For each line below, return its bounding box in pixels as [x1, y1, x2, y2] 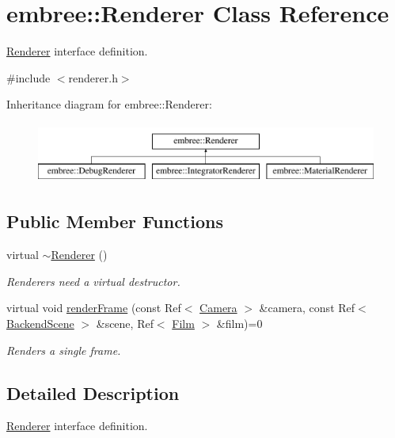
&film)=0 [216, 315, 263, 332]
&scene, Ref [96, 315, 154, 332]
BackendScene [6, 315, 74, 332]
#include [6, 69, 51, 86]
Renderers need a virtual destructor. [6, 272, 180, 289]
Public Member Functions [6, 209, 223, 234]
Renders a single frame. [6, 341, 121, 358]
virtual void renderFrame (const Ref [6, 299, 181, 316]
